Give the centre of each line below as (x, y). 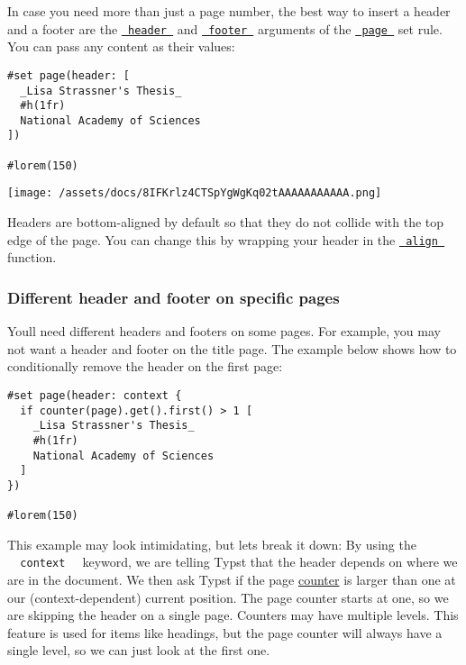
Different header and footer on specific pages (174, 297)
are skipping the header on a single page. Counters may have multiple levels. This (233, 615)
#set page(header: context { (95, 395)
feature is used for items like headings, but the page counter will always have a (225, 632)
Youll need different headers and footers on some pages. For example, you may (224, 331)
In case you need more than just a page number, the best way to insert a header (229, 11)
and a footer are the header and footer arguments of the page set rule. (225, 28)
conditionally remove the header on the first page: (145, 366)
